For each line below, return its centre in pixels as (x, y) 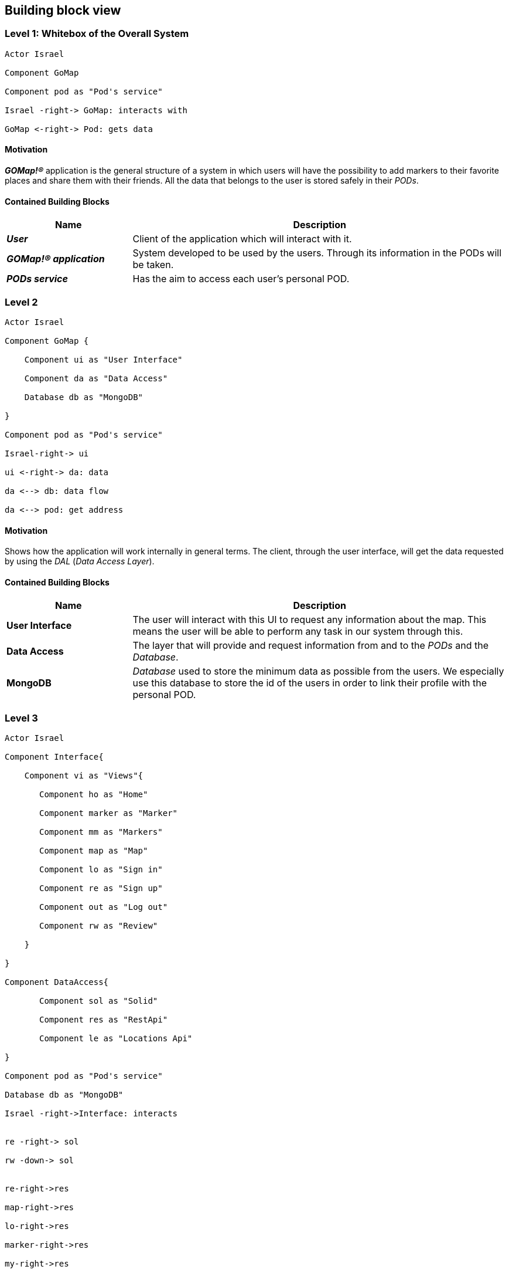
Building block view (63, 10)
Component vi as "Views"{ (84, 776)
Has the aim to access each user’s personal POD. (241, 279)
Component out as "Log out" (104, 907)
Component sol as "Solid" (99, 1001)
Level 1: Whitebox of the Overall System (97, 34)
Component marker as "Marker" (109, 813)
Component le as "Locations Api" (116, 1039)
